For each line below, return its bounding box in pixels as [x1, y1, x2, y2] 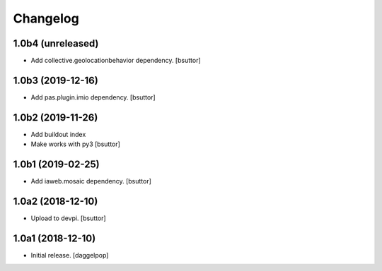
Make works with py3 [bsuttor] [30, 140, 120, 148]
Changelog [13, 11, 79, 26]
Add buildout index [30, 130, 86, 138]
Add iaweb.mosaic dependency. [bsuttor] [30, 177, 152, 186]
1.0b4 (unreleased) [13, 37, 99, 49]
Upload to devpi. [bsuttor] [30, 214, 106, 222]
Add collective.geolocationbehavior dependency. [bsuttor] [30, 56, 201, 65]
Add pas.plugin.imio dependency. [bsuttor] [30, 92, 156, 102]
